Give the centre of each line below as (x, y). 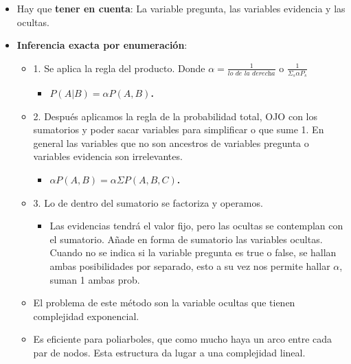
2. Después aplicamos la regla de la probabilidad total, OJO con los (175, 116)
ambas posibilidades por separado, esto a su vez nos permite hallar (190, 265)
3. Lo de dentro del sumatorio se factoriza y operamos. (148, 202)
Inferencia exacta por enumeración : (102, 45)
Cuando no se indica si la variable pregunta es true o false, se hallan (193, 252)
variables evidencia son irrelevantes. (108, 156)
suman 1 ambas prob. (95, 279)
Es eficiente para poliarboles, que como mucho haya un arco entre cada (183, 339)
